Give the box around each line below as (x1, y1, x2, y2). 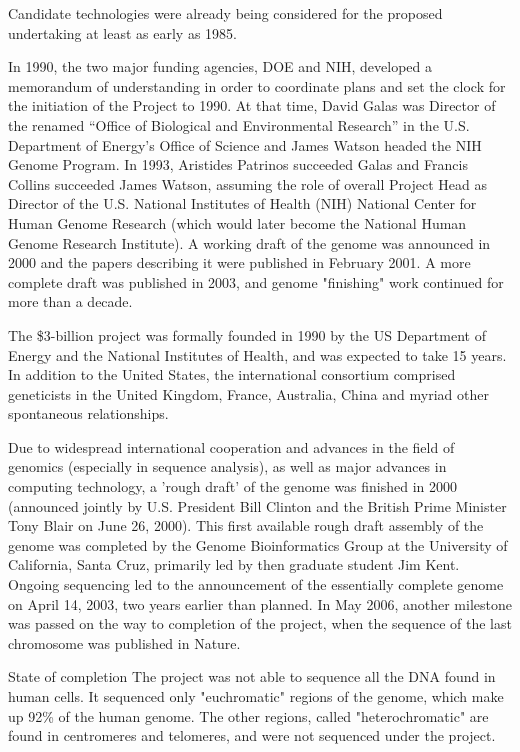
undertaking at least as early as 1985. (8, 22, 237, 43)
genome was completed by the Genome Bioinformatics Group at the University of (8, 534, 508, 555)
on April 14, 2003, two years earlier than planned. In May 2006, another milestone (8, 593, 512, 614)
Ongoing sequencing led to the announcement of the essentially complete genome (8, 574, 504, 595)
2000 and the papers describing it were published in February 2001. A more (8, 252, 471, 273)
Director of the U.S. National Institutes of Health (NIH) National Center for (8, 193, 477, 214)
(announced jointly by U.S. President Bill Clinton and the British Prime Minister (8, 495, 507, 516)
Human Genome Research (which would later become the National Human (8, 212, 467, 233)
